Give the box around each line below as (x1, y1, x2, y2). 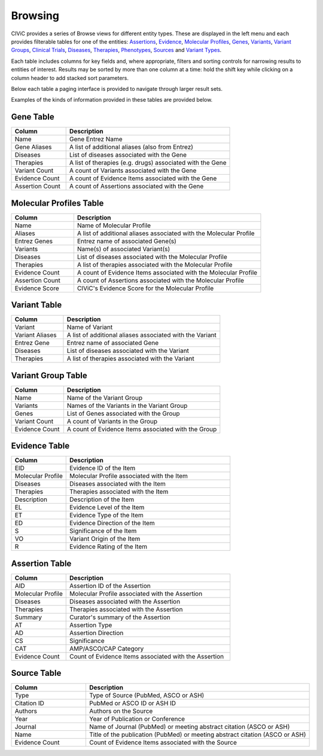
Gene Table (11, 112, 54, 122)
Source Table (11, 668, 62, 678)
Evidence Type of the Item (69, 511, 144, 520)
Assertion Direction (69, 629, 124, 637)
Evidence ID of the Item (69, 464, 136, 472)
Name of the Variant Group (66, 394, 143, 402)
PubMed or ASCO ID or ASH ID (89, 699, 176, 708)
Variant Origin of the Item (69, 535, 141, 543)
